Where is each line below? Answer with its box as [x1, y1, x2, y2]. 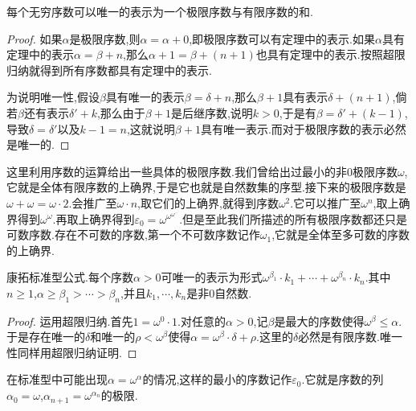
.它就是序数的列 [301, 371, 384, 388]
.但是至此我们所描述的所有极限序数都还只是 [179, 210, 408, 227]
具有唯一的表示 [105, 88, 185, 105]
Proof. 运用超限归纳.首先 [6, 312, 133, 329]
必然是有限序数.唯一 [298, 328, 403, 345]
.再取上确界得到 [52, 210, 135, 227]
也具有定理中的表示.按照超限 [255, 46, 406, 63]
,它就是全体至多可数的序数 [271, 226, 410, 243]
